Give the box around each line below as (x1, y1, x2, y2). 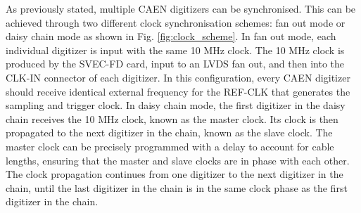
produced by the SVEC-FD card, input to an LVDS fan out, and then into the (6, 56, 345, 71)
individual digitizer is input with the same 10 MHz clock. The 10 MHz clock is (6, 42, 345, 57)
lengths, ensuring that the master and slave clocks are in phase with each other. (6, 153, 350, 167)
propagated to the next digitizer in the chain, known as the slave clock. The (6, 125, 333, 140)
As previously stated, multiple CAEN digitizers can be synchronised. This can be (6, 1, 356, 15)
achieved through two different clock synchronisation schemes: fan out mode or (6, 15, 346, 30)
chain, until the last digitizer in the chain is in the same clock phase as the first (6, 180, 348, 195)
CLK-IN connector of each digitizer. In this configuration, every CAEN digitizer (6, 70, 350, 84)
